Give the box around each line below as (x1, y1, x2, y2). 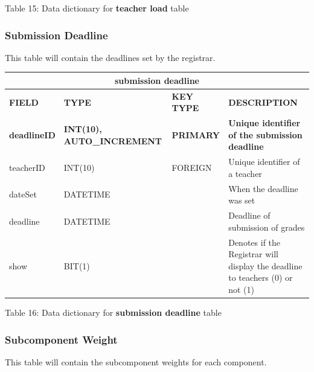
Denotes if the (228, 236, 281, 248)
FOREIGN (171, 161, 212, 174)
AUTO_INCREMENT (63, 134, 162, 147)
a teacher (228, 167, 262, 179)
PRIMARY (171, 128, 220, 141)
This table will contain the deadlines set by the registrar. (5, 51, 216, 63)
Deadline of (228, 209, 271, 222)
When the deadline (228, 182, 298, 194)
